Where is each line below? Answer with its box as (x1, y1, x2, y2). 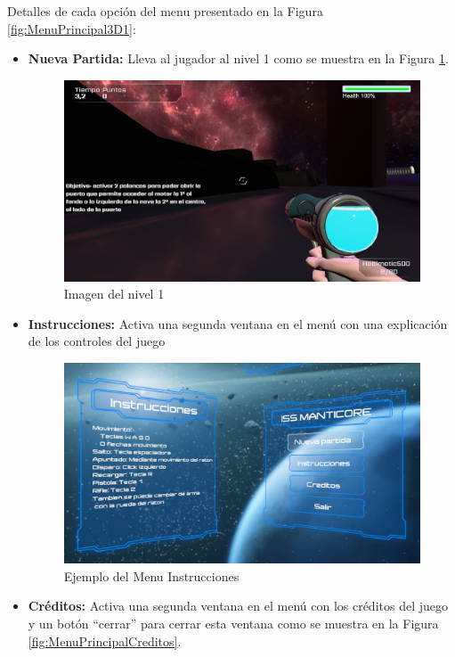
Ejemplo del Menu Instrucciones (63, 566, 240, 585)
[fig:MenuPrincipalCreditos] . (28, 631, 182, 650)
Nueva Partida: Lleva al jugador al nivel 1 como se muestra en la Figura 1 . (28, 49, 449, 68)
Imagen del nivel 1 (63, 284, 165, 303)
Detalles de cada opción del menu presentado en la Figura (7, 2, 323, 20)
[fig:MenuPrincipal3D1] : (7, 19, 136, 37)
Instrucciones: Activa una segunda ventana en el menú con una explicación (28, 314, 448, 333)
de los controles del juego (28, 332, 166, 350)
